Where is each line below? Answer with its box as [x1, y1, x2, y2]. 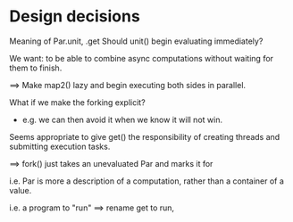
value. [9, 185, 32, 195]
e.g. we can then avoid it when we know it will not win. [21, 114, 223, 125]
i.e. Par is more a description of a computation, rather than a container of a [9, 176, 284, 186]
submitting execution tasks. [9, 141, 111, 152]
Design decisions [9, 6, 140, 27]
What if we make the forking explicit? [9, 96, 146, 108]
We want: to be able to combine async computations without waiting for [9, 53, 274, 63]
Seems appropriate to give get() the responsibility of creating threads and [9, 131, 280, 142]
